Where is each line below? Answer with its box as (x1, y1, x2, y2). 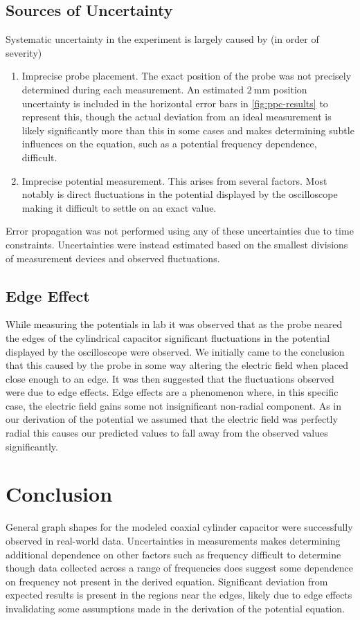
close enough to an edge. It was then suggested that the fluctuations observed (6, 371, 334, 385)
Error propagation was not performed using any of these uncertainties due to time (6, 224, 354, 238)
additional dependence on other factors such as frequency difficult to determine (6, 547, 341, 561)
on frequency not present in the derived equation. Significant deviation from (6, 574, 328, 588)
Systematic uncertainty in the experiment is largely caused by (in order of (6, 32, 319, 46)
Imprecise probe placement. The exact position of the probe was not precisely (21, 69, 352, 83)
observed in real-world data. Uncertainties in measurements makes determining (6, 533, 341, 547)
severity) (6, 45, 42, 60)
